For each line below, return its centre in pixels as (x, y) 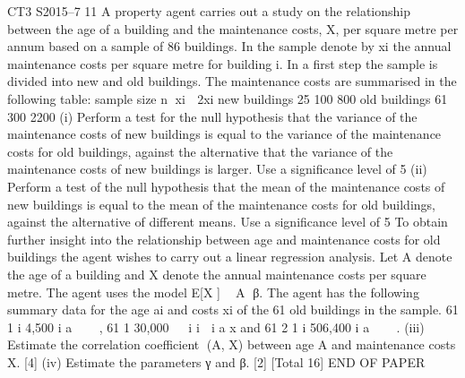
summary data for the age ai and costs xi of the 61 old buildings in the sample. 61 (233, 309)
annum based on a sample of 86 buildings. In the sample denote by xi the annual (229, 46)
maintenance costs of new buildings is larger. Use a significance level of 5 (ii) (217, 169)
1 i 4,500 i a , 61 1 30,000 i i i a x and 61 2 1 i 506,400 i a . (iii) (216, 326)
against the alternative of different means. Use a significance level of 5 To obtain (228, 222)
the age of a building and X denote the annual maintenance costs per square (217, 274)
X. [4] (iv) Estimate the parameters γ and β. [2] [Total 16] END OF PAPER (216, 361)
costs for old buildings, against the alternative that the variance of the (200, 151)
